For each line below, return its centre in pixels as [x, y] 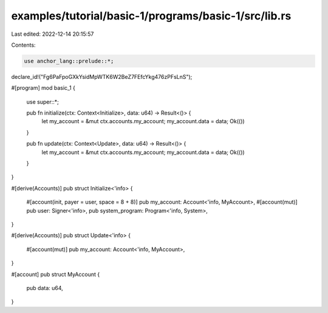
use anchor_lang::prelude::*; [69, 61]
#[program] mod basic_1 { [43, 88]
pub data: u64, [45, 288]
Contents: [23, 45]
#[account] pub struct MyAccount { [56, 274]
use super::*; [43, 102]
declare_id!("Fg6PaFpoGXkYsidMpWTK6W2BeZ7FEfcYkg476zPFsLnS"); [102, 76]
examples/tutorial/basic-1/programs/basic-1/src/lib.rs [151, 16]
